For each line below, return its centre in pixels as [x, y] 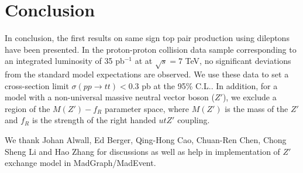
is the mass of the [256, 108]
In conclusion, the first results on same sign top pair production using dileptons [147, 38]
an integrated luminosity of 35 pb [65, 61]
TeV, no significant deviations [238, 61]
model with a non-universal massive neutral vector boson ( [110, 97]
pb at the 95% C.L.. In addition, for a [210, 85]
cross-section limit [37, 85]
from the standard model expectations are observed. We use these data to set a [147, 74]
